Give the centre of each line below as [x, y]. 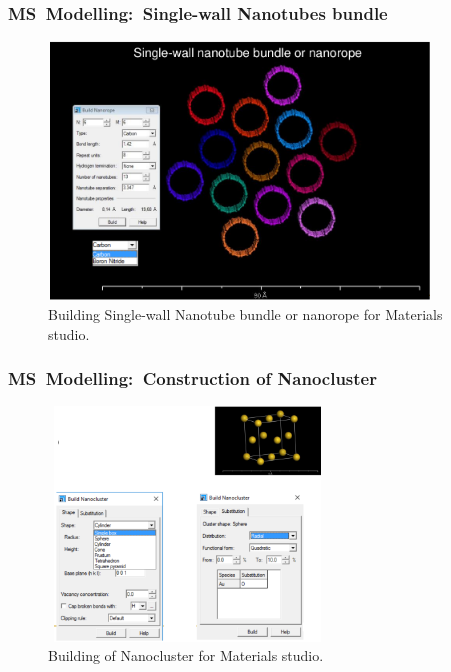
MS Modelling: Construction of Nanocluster [192, 378]
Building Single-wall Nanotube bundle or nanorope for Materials [245, 314]
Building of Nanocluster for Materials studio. [186, 655]
